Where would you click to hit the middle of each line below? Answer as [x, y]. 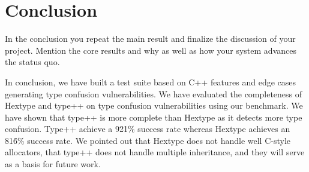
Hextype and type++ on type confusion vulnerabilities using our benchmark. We [154, 105]
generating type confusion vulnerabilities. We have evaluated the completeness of [154, 93]
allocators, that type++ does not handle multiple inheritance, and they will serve [155, 152]
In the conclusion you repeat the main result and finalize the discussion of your [150, 39]
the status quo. [32, 62]
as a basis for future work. [53, 164]
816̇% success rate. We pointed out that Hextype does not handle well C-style [148, 140]
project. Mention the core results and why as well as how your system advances [151, 50]
